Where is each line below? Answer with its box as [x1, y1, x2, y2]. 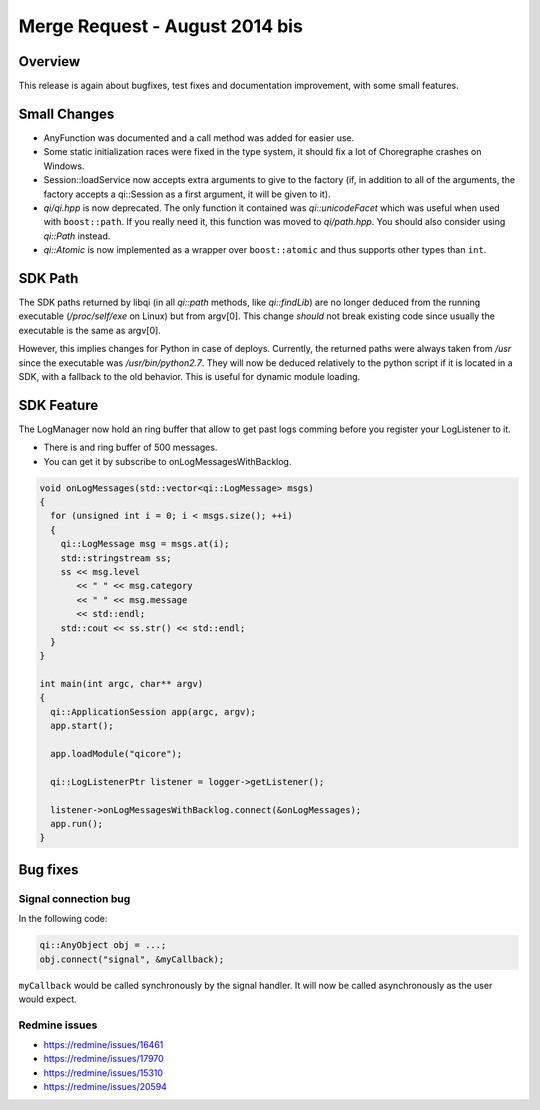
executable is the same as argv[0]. [18, 324, 162, 336]
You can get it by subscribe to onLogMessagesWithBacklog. [43, 455, 292, 467]
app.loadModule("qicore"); [50, 748, 183, 760]
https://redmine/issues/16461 [43, 1039, 164, 1051]
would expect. [18, 993, 77, 1005]
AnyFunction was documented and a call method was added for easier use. [43, 131, 355, 144]
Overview [18, 53, 81, 70]
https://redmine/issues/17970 [43, 1053, 164, 1065]
